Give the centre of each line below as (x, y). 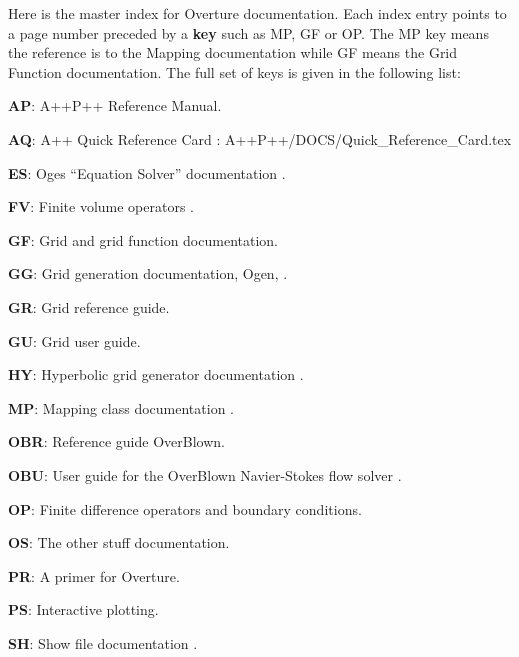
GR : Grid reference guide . (89, 306)
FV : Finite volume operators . (101, 206)
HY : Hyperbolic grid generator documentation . (156, 374)
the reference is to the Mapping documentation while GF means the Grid (233, 52)
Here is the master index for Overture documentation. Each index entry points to (257, 13)
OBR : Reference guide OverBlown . (116, 441)
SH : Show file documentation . (103, 642)
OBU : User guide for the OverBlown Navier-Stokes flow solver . (205, 474)
